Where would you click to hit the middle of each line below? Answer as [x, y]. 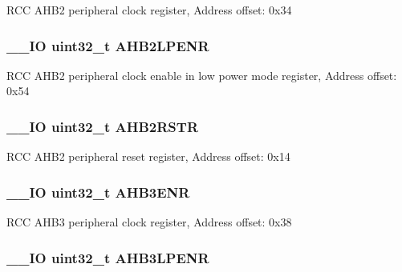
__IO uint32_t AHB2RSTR [102, 126]
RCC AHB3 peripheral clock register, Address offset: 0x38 [149, 222]
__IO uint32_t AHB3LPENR [108, 257]
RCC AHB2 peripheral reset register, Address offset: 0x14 [148, 156]
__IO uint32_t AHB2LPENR [108, 45]
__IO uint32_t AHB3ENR [98, 192]
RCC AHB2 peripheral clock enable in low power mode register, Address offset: [202, 75]
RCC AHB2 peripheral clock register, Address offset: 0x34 [149, 10]
